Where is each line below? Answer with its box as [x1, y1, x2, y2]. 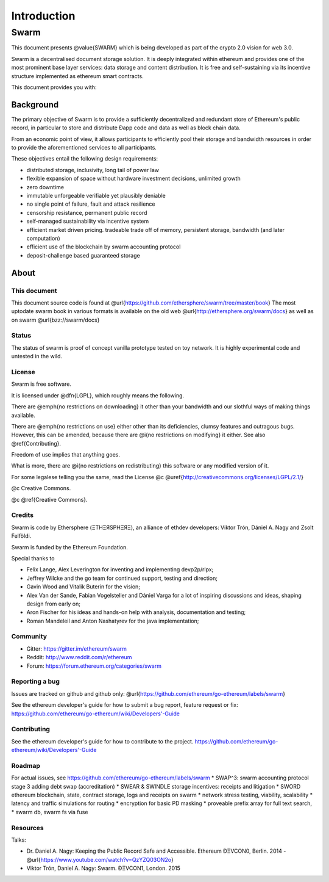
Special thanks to [11, 554, 55, 562]
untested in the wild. [11, 353, 63, 360]
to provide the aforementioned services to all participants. [11, 144, 157, 151]
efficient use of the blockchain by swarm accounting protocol [26, 243, 181, 250]
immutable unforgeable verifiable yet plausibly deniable [26, 192, 166, 199]
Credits [11, 511, 34, 519]
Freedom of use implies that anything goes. [11, 451, 121, 458]
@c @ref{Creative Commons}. [11, 496, 88, 503]
